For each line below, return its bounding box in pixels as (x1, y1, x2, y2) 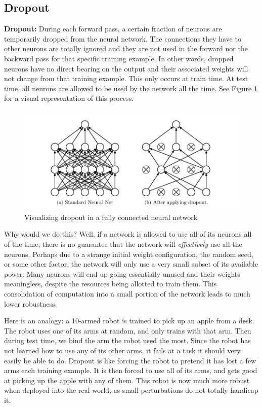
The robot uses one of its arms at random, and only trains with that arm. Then (4, 325, 251, 336)
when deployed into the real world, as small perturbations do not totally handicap (4, 385, 258, 395)
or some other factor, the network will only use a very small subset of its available (4, 258, 258, 269)
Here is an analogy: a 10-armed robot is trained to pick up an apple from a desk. (4, 315, 254, 326)
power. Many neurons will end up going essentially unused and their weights (4, 268, 240, 279)
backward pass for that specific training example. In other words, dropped (4, 53, 234, 63)
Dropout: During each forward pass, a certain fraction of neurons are (4, 23, 222, 34)
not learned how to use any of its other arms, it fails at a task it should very (4, 345, 241, 355)
